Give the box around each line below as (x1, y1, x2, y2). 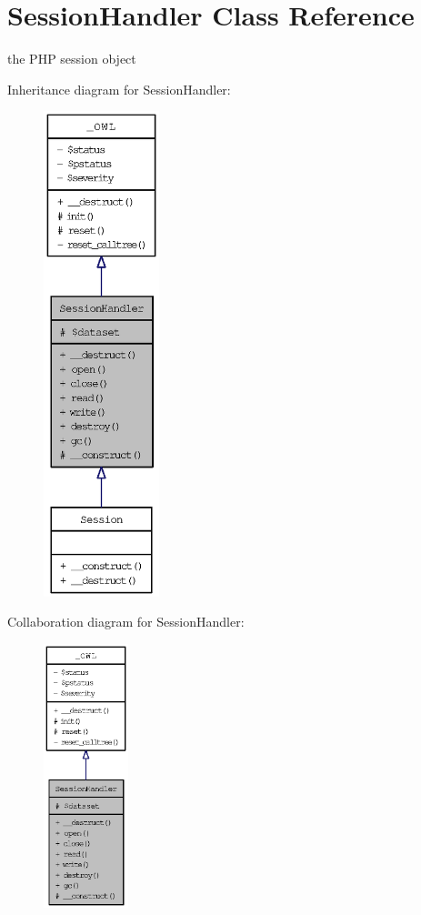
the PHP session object (7, 49, 136, 68)
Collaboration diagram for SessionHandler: (7, 612, 245, 631)
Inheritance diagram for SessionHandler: (7, 79, 231, 98)
